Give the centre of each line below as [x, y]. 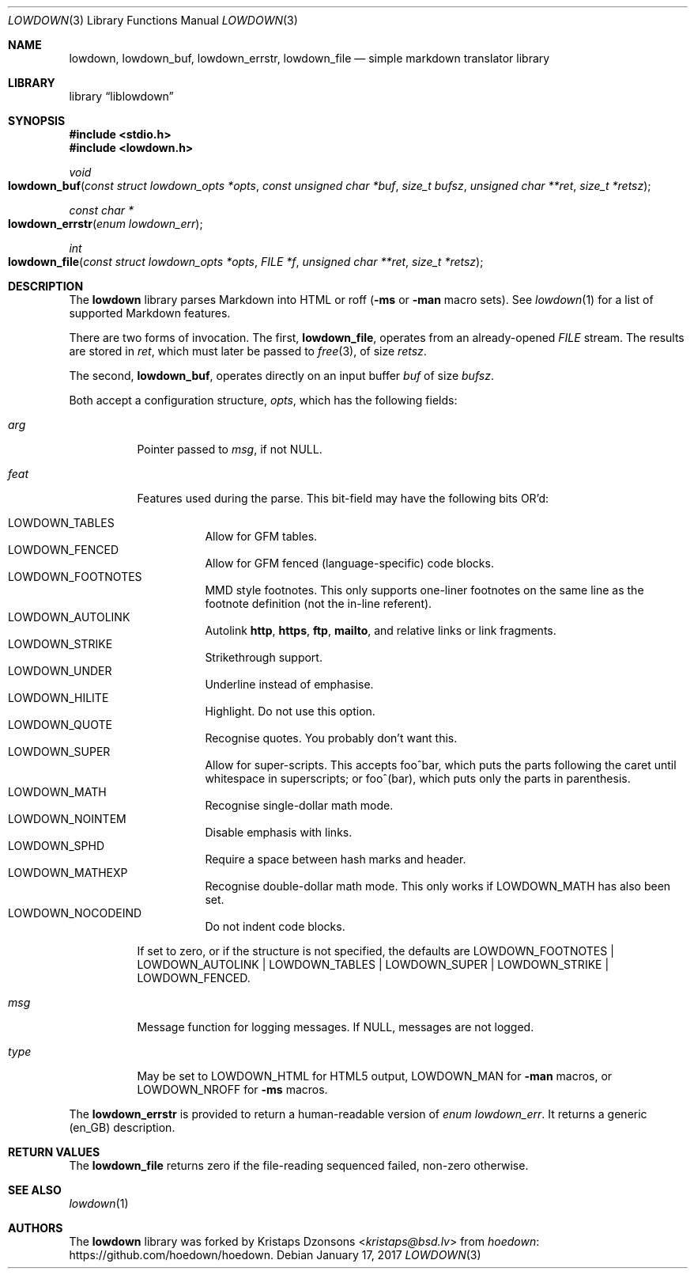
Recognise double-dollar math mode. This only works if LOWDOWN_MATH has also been [438, 886]
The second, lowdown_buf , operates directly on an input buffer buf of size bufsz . [281, 376]
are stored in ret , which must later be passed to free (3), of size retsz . [248, 351]
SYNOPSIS [37, 121]
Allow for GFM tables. [261, 536]
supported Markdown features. [150, 313]
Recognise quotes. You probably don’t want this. [331, 738]
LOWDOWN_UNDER [60, 671]
